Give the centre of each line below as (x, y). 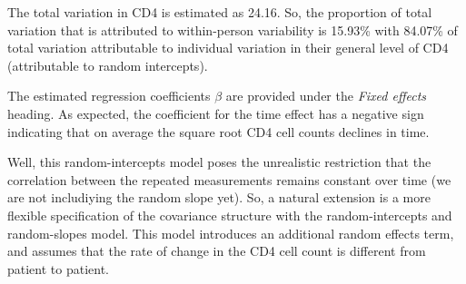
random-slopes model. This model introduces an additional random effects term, (231, 233)
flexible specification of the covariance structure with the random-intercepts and (230, 215)
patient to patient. (59, 268)
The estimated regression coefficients (109, 96)
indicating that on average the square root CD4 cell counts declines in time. (218, 131)
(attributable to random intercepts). (108, 65)
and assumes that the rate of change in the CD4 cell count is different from (217, 251)
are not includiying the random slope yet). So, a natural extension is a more (219, 197)
